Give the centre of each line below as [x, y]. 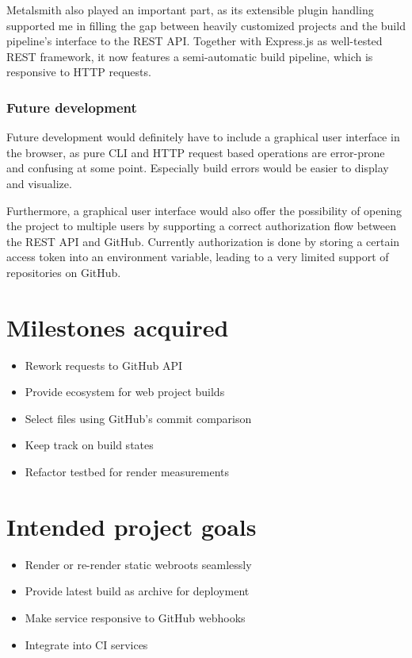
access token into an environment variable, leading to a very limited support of [198, 257]
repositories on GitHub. [64, 272]
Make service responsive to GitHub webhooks [135, 617]
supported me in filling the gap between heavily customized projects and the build [206, 25]
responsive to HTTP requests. [79, 72]
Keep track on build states [89, 445]
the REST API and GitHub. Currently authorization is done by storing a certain [203, 241]
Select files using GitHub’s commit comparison [138, 418]
